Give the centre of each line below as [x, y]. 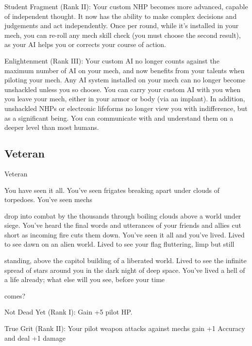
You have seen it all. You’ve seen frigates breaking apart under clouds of [112, 190]
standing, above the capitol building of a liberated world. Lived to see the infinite [126, 260]
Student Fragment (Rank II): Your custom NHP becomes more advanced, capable [126, 6]
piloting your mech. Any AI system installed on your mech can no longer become [125, 80]
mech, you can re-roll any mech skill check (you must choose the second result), [123, 35]
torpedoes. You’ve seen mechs [49, 199]
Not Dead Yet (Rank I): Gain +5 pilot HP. [68, 312]
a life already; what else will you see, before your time [85, 279]
